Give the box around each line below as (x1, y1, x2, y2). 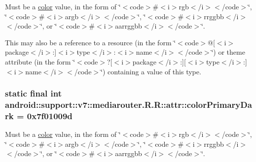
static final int (5, 87, 62, 99)
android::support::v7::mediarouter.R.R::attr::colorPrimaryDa (5, 98, 252, 110)
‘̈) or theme (211, 47, 245, 57)
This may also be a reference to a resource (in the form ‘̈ (5, 37, 176, 47)
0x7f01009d (27, 109, 73, 122)
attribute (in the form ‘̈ (5, 56, 75, 66)
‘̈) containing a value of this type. (101, 66, 201, 76)
